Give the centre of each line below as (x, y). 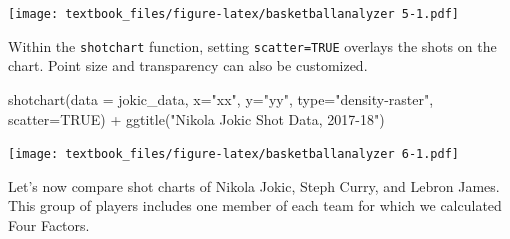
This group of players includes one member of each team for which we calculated (255, 205)
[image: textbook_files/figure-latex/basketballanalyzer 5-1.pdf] (234, 14)
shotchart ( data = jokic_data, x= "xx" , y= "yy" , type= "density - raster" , (221, 98)
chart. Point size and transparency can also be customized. (188, 65)
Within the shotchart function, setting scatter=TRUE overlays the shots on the (252, 45)
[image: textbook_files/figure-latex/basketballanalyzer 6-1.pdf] (234, 154)
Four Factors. (49, 224)
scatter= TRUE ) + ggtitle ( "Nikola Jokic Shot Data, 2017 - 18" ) (196, 118)
